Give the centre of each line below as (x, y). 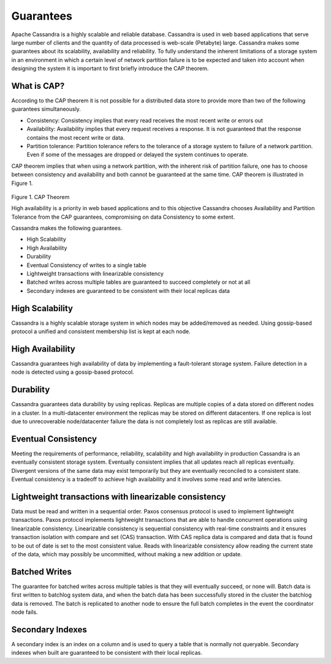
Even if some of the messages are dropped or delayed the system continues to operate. (137, 155)
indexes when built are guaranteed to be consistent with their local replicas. (107, 653)
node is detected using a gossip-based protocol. (73, 372)
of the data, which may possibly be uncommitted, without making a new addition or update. (127, 554)
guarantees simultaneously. (46, 109)
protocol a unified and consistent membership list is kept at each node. (101, 331)
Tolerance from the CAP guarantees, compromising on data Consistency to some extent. (123, 217)
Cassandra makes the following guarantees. (67, 228)
